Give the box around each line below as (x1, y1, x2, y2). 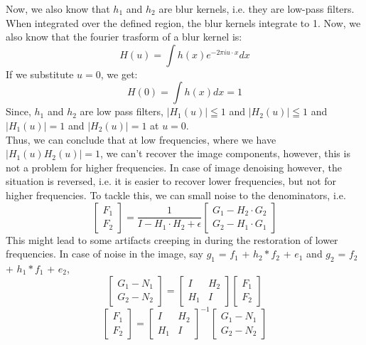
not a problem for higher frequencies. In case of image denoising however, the (6, 159, 342, 174)
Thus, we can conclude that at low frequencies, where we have (6, 132, 276, 147)
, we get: (100, 66, 138, 81)
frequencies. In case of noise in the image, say (6, 246, 203, 261)
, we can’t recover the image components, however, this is (100, 146, 350, 161)
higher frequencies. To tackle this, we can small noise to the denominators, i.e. (6, 187, 346, 202)
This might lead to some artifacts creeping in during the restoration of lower (6, 232, 338, 247)
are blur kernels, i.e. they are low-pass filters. (158, 1, 355, 16)
